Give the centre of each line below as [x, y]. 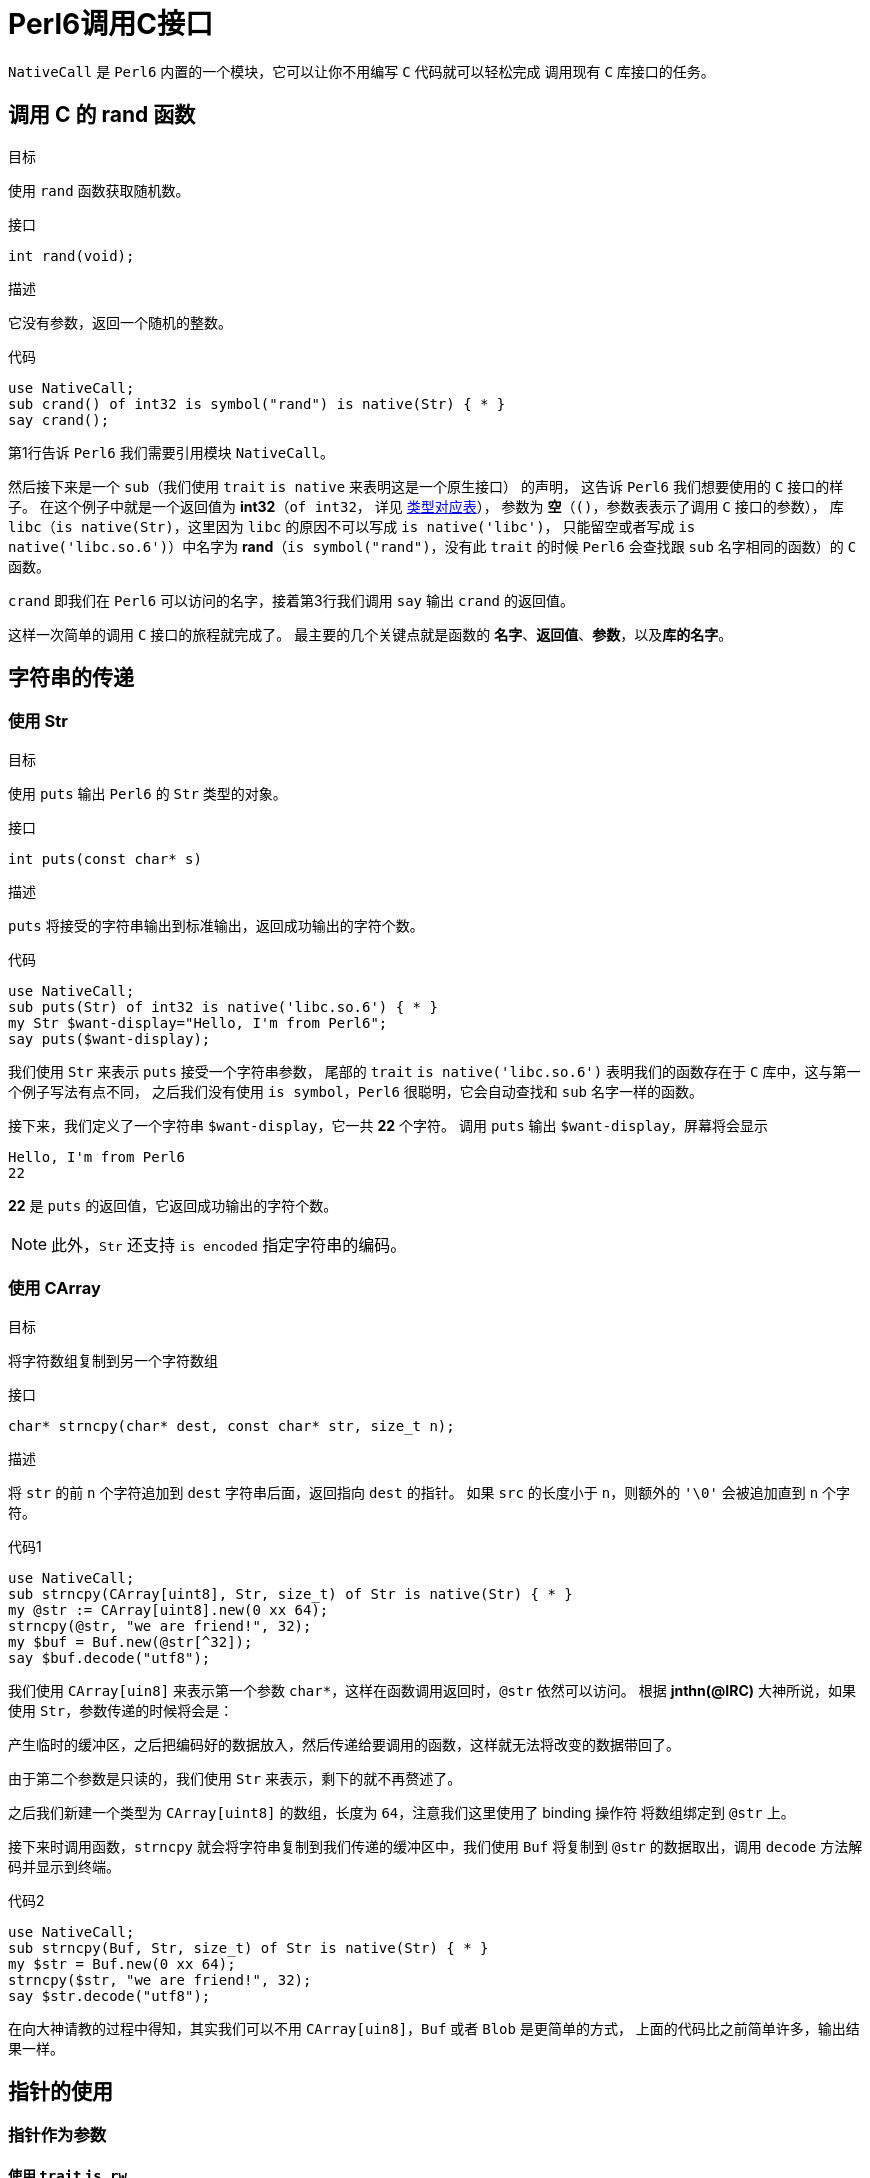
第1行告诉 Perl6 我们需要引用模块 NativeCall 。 [171, 452]
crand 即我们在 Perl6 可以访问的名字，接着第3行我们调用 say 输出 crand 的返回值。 [291, 600]
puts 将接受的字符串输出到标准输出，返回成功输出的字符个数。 [216, 925]
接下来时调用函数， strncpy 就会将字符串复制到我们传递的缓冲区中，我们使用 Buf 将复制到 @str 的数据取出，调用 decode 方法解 [435, 1846]
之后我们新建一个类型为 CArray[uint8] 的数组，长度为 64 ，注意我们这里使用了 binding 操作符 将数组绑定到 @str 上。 [401, 1812]
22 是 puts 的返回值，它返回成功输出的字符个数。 [173, 1205]
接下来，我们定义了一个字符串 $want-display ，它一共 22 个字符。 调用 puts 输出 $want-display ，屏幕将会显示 [388, 1125]
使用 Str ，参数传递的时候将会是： [121, 1710]
